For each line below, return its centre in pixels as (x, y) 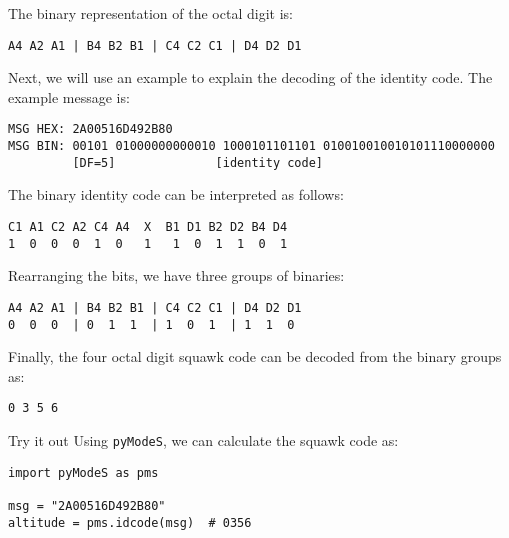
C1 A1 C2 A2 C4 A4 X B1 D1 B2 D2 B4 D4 (148, 227)
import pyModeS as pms (83, 472)
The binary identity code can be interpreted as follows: (176, 194)
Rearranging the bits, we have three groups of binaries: (176, 275)
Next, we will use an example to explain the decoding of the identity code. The (250, 77)
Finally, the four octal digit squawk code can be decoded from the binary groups (255, 356)
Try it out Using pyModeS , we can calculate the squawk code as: (203, 440)
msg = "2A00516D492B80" (87, 506)
